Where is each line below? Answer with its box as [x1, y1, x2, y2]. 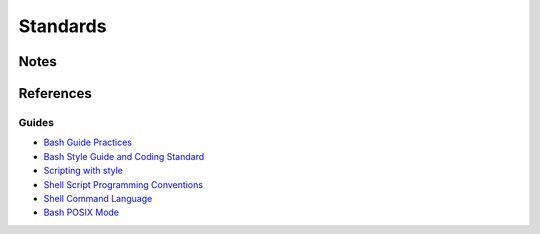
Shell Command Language [43, 192, 153, 204]
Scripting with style [43, 165, 124, 177]
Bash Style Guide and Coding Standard [43, 150, 205, 162]
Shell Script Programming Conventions [43, 178, 204, 190]
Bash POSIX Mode [43, 206, 120, 219]
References [18, 85, 92, 102]
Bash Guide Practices [43, 136, 133, 149]
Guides [18, 115, 55, 129]
